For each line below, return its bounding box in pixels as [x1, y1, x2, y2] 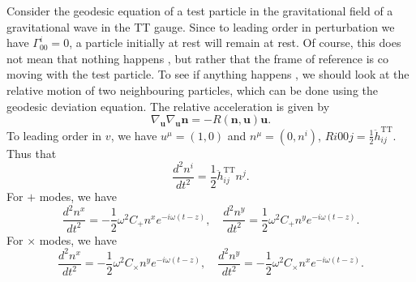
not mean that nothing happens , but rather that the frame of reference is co [6, 49, 388, 66]
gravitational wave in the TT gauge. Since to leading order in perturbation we [6, 18, 395, 35]
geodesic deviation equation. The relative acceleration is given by [6, 97, 330, 114]
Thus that [6, 144, 57, 161]
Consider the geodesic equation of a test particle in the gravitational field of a [6, 2, 393, 19]
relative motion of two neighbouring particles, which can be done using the [6, 81, 379, 98]
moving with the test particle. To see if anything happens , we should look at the [6, 66, 410, 83]
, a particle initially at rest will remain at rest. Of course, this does [69, 34, 401, 51]
